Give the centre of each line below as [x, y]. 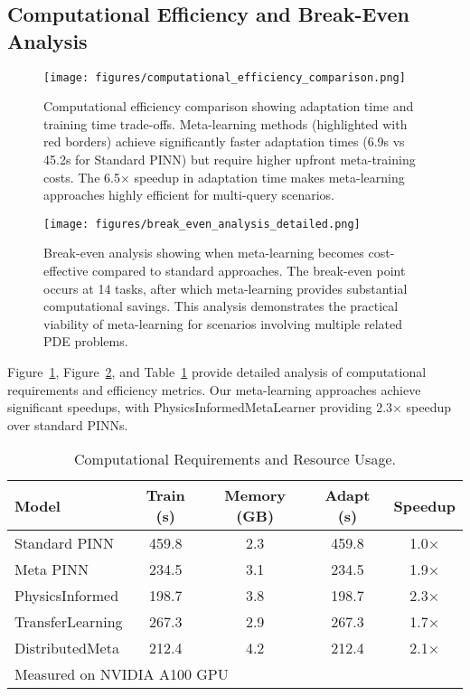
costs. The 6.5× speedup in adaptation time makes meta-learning [224, 177]
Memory [255, 495]
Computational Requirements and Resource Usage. [235, 459]
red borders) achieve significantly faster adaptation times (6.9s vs [224, 141]
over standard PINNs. [68, 424]
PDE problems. [86, 341]
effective [66, 271]
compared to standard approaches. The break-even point [249, 271]
